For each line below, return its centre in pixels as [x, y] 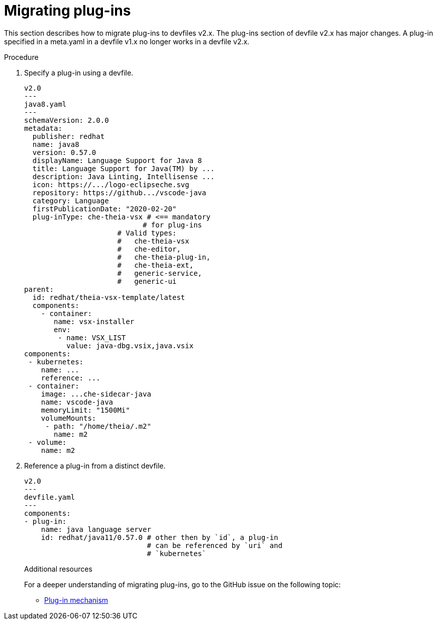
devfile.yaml [50, 497]
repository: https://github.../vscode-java [119, 192]
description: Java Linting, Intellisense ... [124, 176]
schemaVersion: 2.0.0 [67, 120]
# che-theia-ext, [155, 265]
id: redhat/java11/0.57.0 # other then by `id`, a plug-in [159, 537]
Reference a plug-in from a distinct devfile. [95, 465]
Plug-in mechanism [76, 600]
